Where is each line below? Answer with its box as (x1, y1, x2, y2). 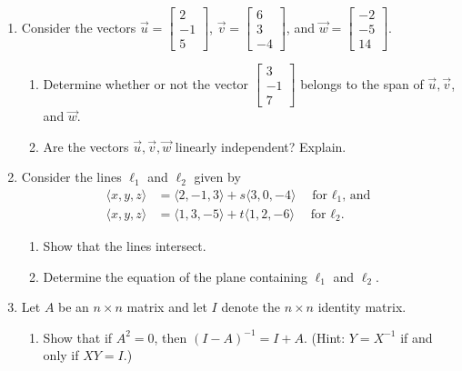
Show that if (43, 327, 113, 346)
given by (194, 167, 241, 186)
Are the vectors (43, 136, 129, 155)
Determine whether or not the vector (43, 74, 249, 93)
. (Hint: (304, 327, 346, 346)
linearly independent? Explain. (175, 136, 346, 155)
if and (400, 327, 433, 346)
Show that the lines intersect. (43, 236, 206, 256)
